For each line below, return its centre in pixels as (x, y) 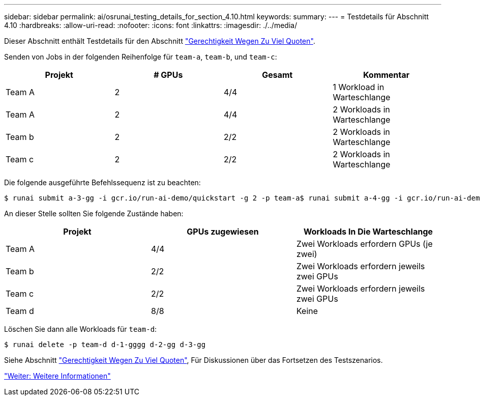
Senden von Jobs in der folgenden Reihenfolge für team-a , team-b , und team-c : (141, 57)
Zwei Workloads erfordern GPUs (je (364, 244)
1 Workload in (358, 87)
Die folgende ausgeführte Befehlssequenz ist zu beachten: (102, 182)
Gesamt (277, 75)
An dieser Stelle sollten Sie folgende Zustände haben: (94, 213)
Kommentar (386, 75)
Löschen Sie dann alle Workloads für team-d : (81, 329)
